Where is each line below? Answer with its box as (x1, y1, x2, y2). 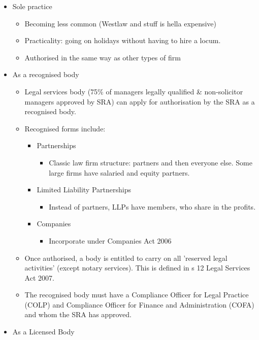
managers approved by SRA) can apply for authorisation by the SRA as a (24, 96, 255, 107)
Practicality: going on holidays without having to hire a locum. (24, 35, 221, 46)
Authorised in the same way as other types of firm (24, 52, 181, 62)
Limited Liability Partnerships (37, 184, 131, 195)
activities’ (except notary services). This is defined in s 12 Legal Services (24, 262, 250, 273)
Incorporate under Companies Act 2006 (49, 235, 172, 246)
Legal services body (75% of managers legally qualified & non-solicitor (24, 86, 243, 96)
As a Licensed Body (12, 326, 75, 337)
